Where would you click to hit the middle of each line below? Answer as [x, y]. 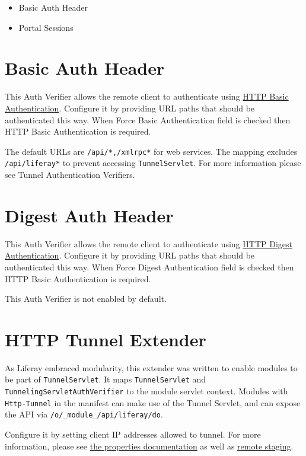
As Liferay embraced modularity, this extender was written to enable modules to [151, 367]
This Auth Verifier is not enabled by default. [86, 299]
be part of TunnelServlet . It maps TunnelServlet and [106, 379]
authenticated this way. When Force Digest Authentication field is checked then [149, 267]
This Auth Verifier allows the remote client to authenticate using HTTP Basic [147, 96]
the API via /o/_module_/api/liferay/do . [84, 414]
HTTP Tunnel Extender [106, 339]
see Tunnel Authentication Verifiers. [70, 174]
